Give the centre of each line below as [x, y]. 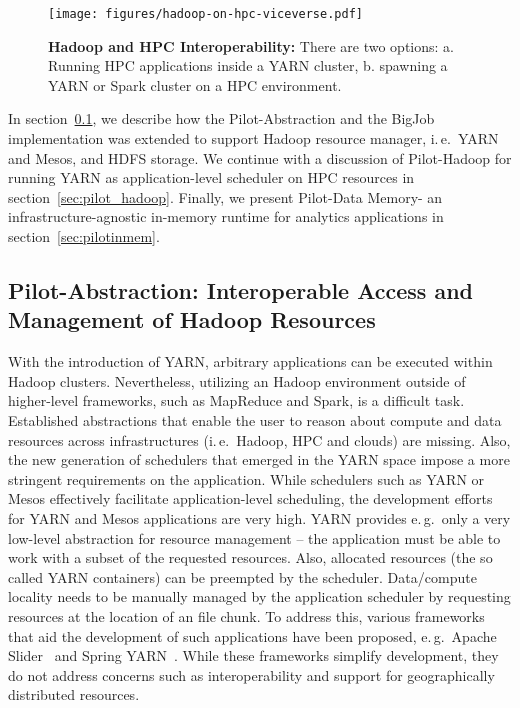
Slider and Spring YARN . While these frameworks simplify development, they [253, 655]
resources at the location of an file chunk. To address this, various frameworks [246, 615]
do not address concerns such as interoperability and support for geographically [251, 674]
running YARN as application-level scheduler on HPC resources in [211, 177]
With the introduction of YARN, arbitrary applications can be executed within [250, 361]
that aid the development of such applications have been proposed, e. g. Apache [252, 635]
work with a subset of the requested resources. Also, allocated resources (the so [250, 557]
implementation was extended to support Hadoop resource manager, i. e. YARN [253, 138]
